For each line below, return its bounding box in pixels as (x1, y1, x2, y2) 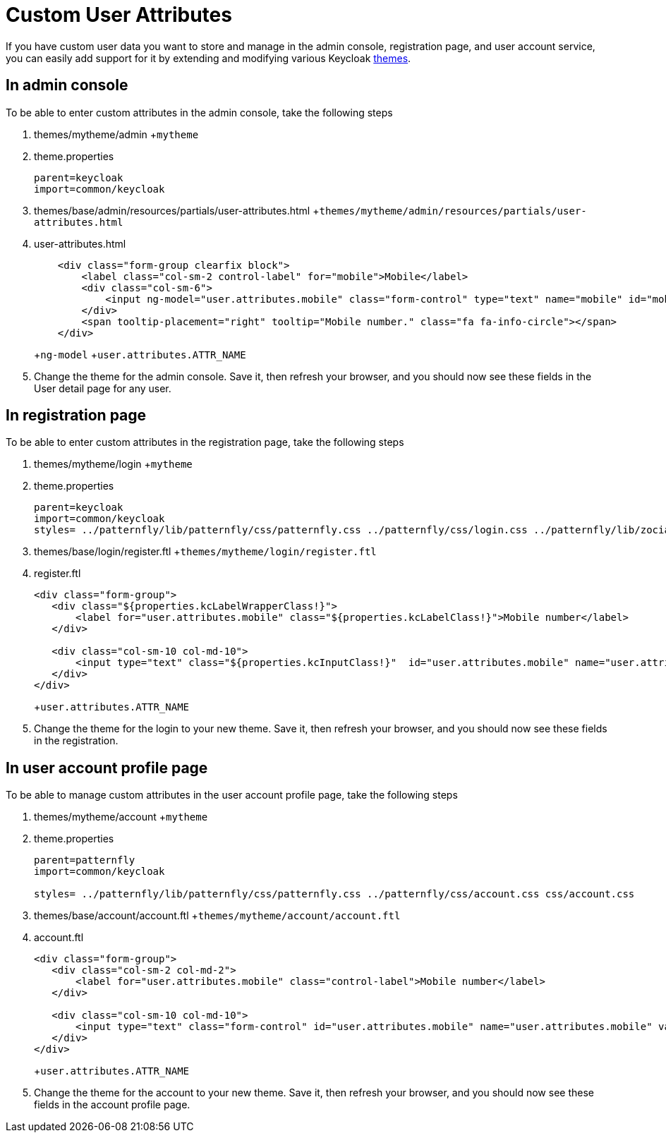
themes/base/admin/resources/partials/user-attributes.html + (34, 204, 320, 217)
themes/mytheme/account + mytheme (34, 811, 208, 823)
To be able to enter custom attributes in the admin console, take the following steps (6, 106, 393, 119)
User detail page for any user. (34, 382, 171, 394)
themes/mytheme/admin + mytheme (34, 128, 199, 140)
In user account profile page (6, 758, 208, 777)
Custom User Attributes (6, 3, 232, 27)
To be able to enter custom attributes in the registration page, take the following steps (6, 436, 404, 449)
